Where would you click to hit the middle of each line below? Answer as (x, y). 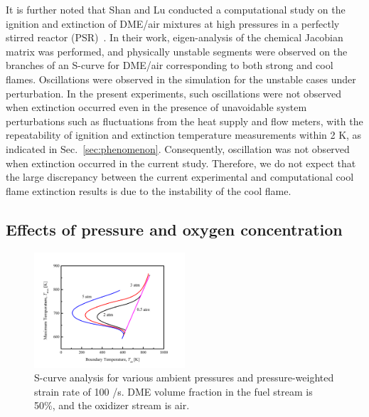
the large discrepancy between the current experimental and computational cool (180, 177)
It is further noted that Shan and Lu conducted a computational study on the (176, 9)
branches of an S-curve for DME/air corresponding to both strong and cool (170, 65)
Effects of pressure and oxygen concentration (174, 229)
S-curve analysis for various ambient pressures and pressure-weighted (184, 378)
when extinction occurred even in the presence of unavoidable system (156, 107)
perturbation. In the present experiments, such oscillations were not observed (174, 93)
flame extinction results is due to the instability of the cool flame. (149, 190)
